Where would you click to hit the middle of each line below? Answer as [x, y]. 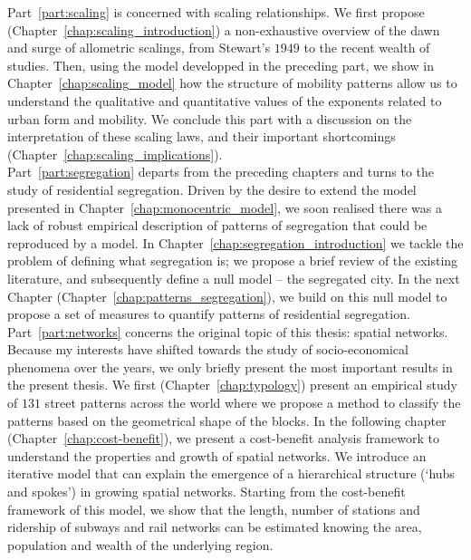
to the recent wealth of [367, 48]
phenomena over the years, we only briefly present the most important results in [230, 367]
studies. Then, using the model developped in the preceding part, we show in [221, 65]
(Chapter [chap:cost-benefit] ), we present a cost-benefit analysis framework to [223, 438]
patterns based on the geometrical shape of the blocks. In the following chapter [227, 420]
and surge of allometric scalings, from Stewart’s [139, 48]
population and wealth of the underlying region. [140, 544]
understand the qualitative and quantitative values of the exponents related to [225, 100]
